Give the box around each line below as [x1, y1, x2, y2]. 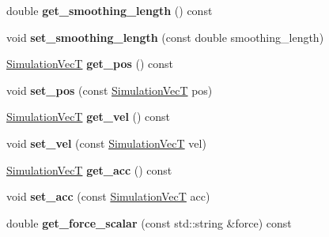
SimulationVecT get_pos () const [6, 55, 173, 72]
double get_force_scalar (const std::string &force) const [6, 214, 292, 231]
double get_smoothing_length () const [6, 2, 213, 18]
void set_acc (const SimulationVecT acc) [6, 188, 210, 205]
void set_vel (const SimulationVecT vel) [6, 134, 206, 151]
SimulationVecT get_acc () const [6, 161, 172, 178]
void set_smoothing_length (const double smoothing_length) [6, 28, 324, 45]
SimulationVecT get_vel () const [6, 108, 171, 125]
